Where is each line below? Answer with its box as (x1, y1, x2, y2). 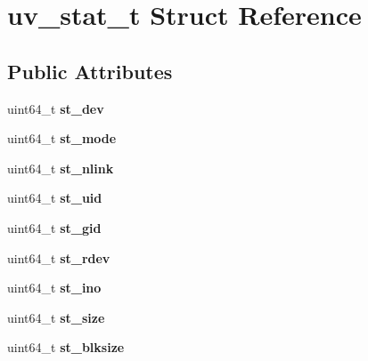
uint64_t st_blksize (7, 338, 125, 357)
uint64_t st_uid (7, 189, 102, 207)
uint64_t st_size (7, 308, 105, 326)
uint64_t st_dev (7, 99, 104, 117)
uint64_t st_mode (7, 129, 117, 148)
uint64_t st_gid (7, 218, 102, 237)
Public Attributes (7, 57, 173, 84)
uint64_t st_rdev (7, 248, 110, 267)
